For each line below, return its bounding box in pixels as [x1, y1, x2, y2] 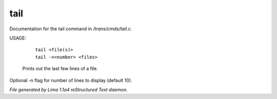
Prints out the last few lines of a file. [22, 66, 98, 72]
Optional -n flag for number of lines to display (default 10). [9, 77, 133, 83]
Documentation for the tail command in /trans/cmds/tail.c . [9, 26, 132, 32]
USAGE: [9, 35, 27, 41]
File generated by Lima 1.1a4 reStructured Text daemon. [9, 86, 128, 92]
